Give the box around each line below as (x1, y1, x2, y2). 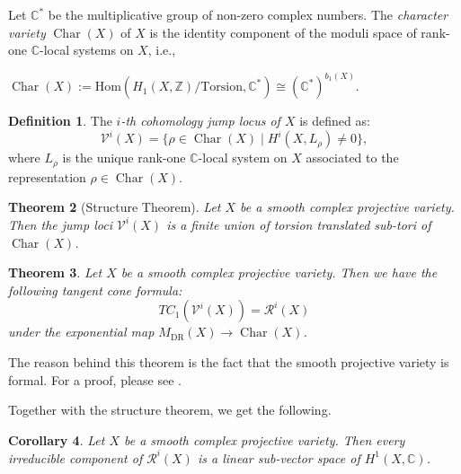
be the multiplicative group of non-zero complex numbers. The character (48, 5, 448, 23)
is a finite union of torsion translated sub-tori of (166, 215, 431, 233)
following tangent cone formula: (8, 280, 182, 299)
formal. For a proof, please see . (8, 370, 182, 389)
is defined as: (299, 111, 370, 130)
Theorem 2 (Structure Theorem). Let (8, 197, 221, 216)
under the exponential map (8, 322, 155, 341)
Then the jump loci (8, 215, 112, 233)
